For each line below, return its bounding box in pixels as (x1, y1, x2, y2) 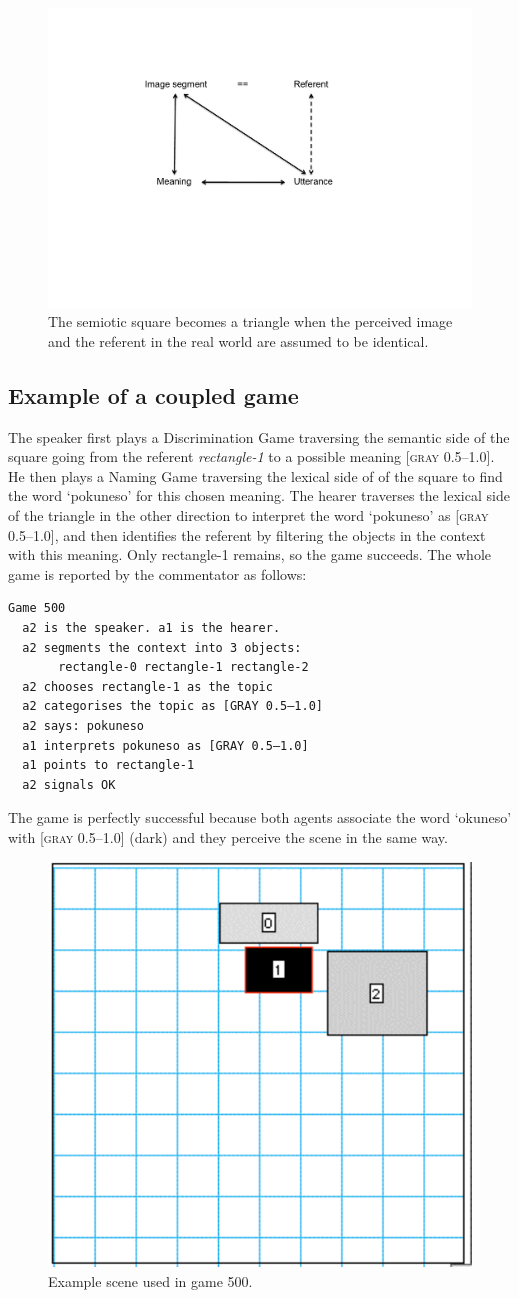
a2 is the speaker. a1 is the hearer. (22, 620, 281, 635)
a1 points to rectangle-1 (22, 758, 195, 773)
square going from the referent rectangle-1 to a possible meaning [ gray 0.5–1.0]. (8, 446, 495, 467)
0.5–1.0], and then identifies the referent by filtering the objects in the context (8, 524, 486, 545)
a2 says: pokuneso (22, 718, 145, 733)
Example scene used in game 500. (48, 1270, 253, 1291)
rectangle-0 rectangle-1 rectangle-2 (58, 660, 309, 675)
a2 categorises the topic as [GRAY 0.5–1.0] (22, 699, 323, 714)
